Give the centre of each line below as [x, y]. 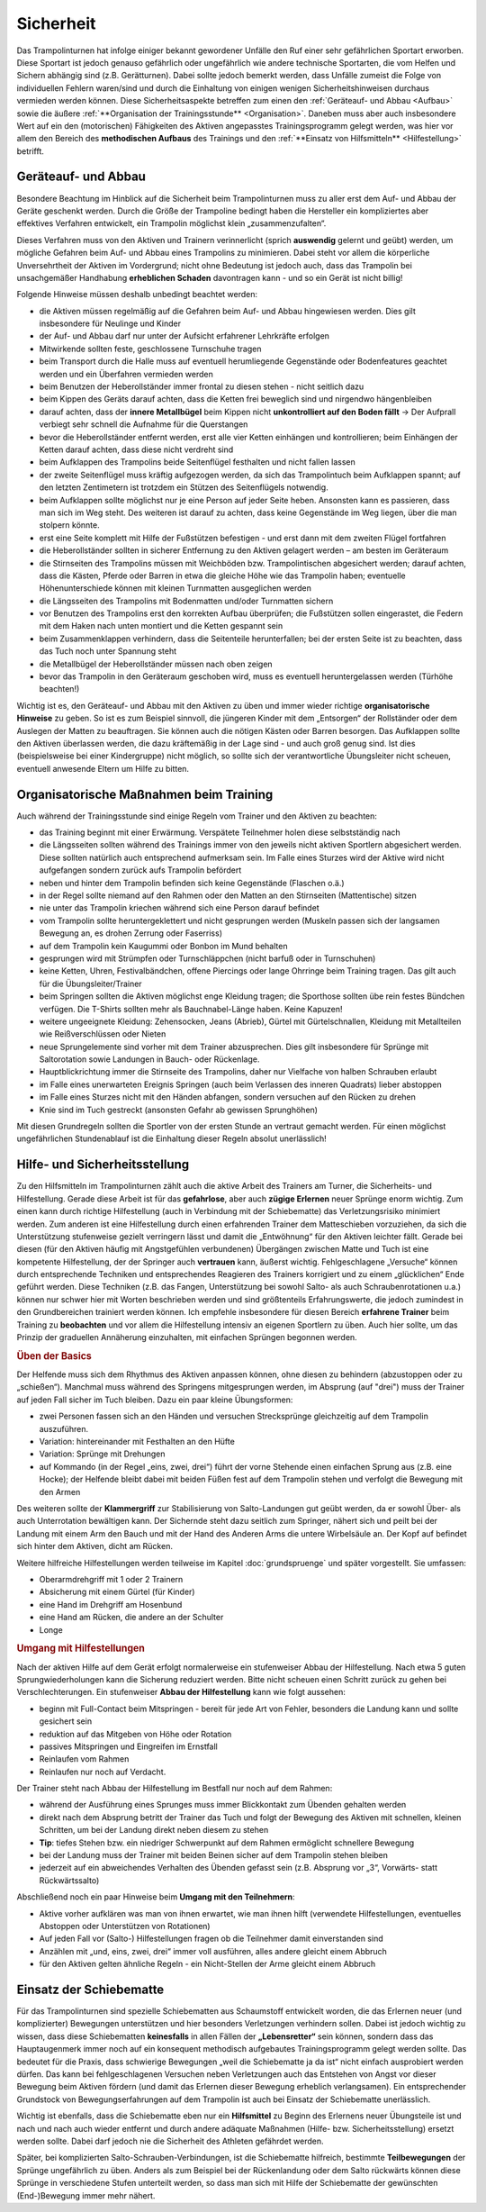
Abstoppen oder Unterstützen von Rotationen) [125, 1926]
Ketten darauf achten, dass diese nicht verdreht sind [136, 449]
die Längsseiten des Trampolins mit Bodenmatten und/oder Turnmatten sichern [186, 601]
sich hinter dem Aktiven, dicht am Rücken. [94, 1546]
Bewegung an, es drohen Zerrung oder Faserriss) [130, 933]
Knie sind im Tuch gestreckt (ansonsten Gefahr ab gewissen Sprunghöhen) [179, 1110]
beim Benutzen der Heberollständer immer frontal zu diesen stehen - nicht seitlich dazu [202, 386]
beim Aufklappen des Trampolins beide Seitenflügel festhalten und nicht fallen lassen [197, 462]
